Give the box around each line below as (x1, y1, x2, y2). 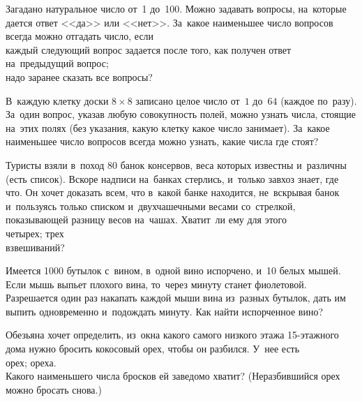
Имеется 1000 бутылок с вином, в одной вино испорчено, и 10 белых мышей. (6, 263, 341, 278)
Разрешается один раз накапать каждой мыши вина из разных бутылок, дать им (6, 290, 346, 305)
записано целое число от (135, 93, 240, 107)
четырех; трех (6, 225, 64, 240)
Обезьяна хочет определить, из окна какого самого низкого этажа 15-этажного (6, 327, 339, 342)
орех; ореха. (6, 355, 56, 369)
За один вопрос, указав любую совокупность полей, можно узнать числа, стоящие (6, 107, 356, 121)
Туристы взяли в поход (6, 157, 105, 172)
